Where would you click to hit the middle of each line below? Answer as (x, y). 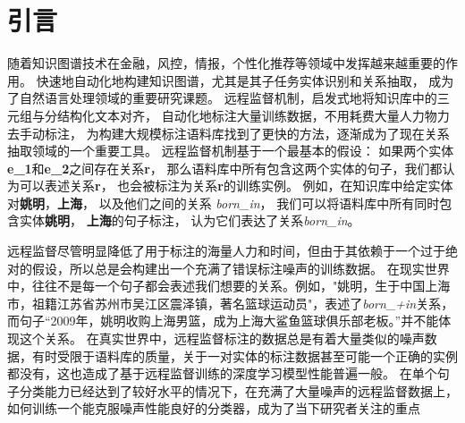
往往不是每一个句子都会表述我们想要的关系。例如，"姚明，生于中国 (228, 286)
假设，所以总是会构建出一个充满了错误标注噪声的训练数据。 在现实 (228, 268)
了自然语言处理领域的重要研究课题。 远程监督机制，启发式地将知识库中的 (222, 98)
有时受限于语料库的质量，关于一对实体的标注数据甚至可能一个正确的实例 (245, 355)
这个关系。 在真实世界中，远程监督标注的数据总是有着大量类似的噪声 (222, 338)
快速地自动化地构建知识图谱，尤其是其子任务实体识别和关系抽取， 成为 (245, 80)
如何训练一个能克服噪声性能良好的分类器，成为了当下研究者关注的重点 (214, 408)
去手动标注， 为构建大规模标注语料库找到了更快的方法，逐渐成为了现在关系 (228, 133)
